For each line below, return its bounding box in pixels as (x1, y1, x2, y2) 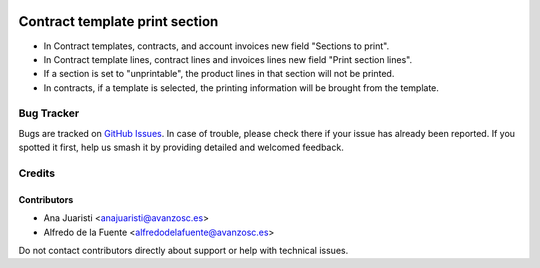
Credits (18, 166, 55, 180)
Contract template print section (18, 13, 219, 30)
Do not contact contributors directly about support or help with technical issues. (18, 244, 349, 256)
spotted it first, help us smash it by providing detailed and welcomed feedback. (18, 141, 344, 154)
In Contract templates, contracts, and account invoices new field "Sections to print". (43, 40, 390, 52)
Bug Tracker (18, 106, 80, 120)
